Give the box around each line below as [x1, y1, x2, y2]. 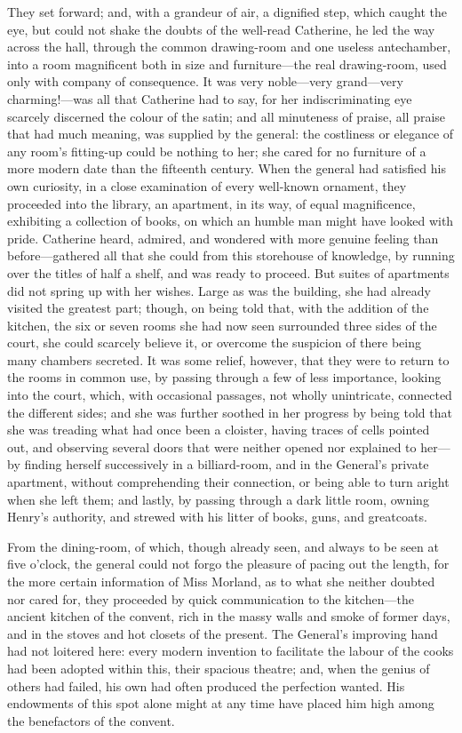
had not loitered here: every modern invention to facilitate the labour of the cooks [7, 641, 454, 660]
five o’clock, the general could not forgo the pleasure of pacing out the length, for [7, 554, 450, 573]
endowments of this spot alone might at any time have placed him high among [7, 694, 434, 713]
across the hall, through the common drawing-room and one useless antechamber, [7, 37, 451, 56]
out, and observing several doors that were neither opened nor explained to [7, 437, 417, 456]
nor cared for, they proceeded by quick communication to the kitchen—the [7, 589, 414, 608]
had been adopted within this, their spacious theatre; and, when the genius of [7, 658, 430, 677]
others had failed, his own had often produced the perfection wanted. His [7, 676, 405, 695]
